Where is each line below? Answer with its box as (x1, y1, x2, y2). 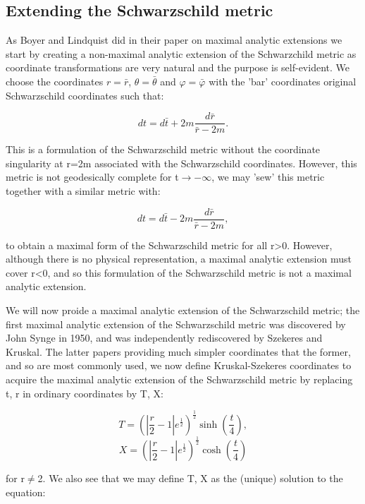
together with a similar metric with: (6, 184, 161, 198)
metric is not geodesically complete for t (6, 169, 179, 184)
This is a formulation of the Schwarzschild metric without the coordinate (6, 142, 321, 157)
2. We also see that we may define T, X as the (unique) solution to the (37, 470, 343, 485)
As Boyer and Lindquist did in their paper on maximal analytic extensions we (6, 32, 342, 47)
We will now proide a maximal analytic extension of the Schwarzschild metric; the (6, 303, 360, 318)
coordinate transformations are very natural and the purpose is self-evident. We (6, 60, 349, 75)
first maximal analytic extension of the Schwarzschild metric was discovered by (6, 316, 346, 331)
